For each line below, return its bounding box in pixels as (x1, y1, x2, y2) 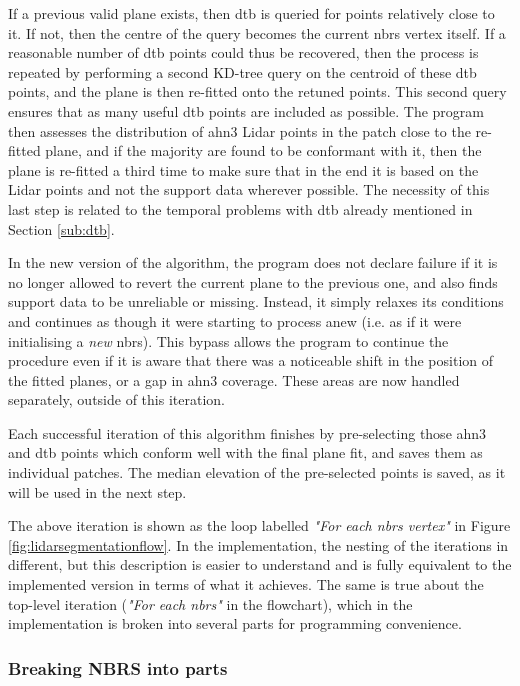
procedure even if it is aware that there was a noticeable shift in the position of (8, 350, 494, 371)
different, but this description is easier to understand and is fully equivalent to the (8, 554, 512, 575)
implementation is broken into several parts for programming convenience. (8, 613, 462, 634)
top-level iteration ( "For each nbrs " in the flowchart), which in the (8, 593, 413, 614)
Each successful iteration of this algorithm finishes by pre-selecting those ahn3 (8, 422, 487, 443)
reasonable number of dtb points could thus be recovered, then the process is (8, 42, 479, 63)
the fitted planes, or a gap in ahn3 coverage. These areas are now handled (8, 369, 460, 390)
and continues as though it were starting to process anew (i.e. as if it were (8, 310, 462, 331)
